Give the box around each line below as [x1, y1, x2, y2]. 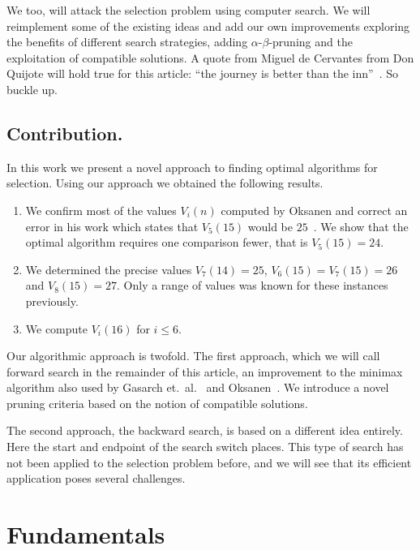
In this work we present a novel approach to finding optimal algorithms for [6, 158, 378, 175]
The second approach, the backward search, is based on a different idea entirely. [6, 422, 403, 439]
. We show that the [313, 217, 409, 234]
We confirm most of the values [25, 201, 177, 218]
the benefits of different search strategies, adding [6, 33, 248, 50]
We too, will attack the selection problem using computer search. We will [6, 2, 371, 18]
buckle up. [6, 80, 58, 97]
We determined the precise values [25, 260, 192, 277]
